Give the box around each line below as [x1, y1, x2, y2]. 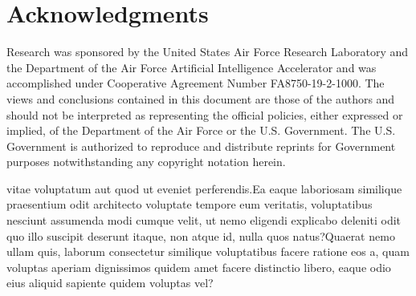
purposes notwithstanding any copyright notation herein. [6, 153, 286, 170]
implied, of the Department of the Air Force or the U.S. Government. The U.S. [6, 122, 396, 139]
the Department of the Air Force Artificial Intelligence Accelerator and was [6, 59, 377, 75]
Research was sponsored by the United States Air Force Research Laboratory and [6, 43, 409, 60]
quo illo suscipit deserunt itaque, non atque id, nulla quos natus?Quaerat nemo [6, 227, 395, 244]
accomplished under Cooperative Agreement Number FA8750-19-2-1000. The [6, 75, 385, 91]
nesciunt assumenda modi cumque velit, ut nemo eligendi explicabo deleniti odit [6, 212, 402, 229]
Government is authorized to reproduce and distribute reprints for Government [6, 137, 396, 154]
